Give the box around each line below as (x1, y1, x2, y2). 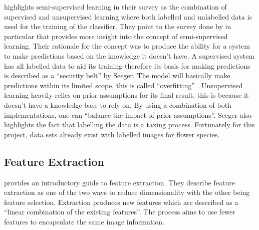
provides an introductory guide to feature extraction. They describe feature (4, 177, 235, 187)
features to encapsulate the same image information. (4, 216, 164, 226)
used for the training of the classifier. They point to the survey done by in (4, 21, 231, 32)
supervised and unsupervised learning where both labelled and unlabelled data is (4, 11, 252, 22)
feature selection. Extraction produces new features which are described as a (4, 196, 238, 207)
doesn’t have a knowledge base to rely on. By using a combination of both (4, 99, 231, 110)
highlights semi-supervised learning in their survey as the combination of (4, 2, 227, 12)
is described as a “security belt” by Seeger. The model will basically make (4, 70, 230, 81)
